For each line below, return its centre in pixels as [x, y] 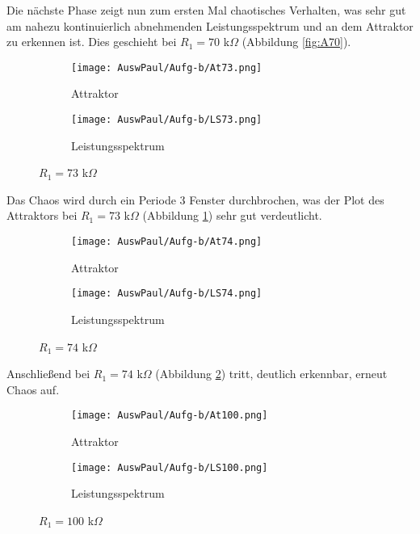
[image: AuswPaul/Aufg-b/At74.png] [167, 242]
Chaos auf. [33, 389]
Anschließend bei [48, 374]
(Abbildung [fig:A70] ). [296, 42]
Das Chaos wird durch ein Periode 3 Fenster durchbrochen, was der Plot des [195, 199]
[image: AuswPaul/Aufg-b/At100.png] [170, 416]
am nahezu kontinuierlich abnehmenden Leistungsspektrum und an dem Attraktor [210, 25]
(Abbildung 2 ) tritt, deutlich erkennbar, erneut [271, 374]
